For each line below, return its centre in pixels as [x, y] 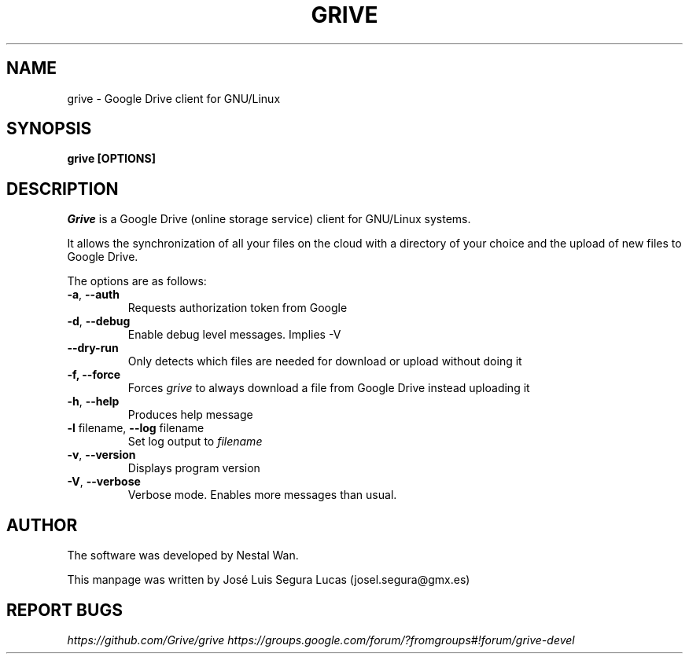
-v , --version [101, 455]
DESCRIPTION [63, 189]
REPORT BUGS [64, 610]
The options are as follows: [137, 281]
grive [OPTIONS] [111, 159]
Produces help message [190, 415]
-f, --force [94, 375]
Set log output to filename [195, 442]
